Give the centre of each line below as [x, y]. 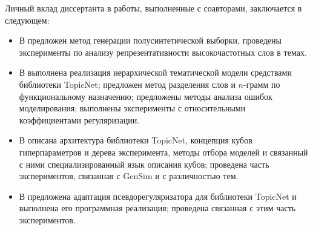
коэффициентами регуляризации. [79, 120]
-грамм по [262, 84]
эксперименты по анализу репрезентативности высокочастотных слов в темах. [163, 52]
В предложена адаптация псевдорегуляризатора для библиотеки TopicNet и [158, 196]
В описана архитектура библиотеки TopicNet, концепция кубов [136, 140]
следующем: [27, 20]
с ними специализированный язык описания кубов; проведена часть [144, 164]
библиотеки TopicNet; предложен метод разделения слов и [127, 84]
